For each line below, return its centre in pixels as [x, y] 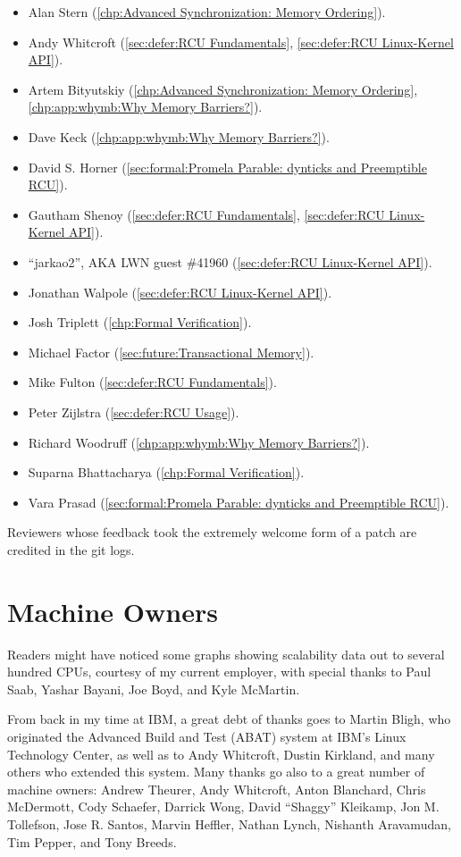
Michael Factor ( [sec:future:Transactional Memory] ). [171, 352]
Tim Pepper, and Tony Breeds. [92, 841]
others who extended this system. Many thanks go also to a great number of [216, 772]
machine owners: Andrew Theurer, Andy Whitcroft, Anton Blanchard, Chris [217, 789]
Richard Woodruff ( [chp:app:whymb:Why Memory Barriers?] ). [199, 442]
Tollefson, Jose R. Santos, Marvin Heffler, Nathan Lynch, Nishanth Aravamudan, [229, 823]
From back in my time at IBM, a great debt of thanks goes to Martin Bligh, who [229, 719]
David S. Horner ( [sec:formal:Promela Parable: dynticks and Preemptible [227, 167]
